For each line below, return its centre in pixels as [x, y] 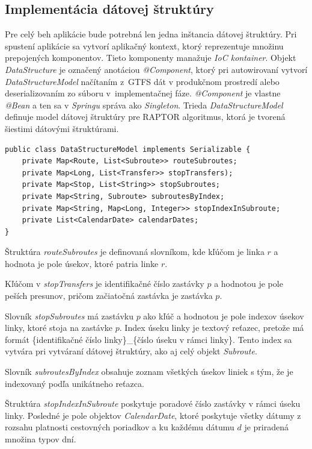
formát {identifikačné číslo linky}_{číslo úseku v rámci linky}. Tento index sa [148, 339]
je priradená [267, 427]
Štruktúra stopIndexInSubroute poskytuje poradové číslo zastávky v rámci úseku [153, 403]
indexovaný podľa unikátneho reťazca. [75, 383]
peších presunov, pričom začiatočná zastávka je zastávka [109, 296]
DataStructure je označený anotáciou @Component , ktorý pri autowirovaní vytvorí [156, 69]
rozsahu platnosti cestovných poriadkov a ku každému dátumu [120, 427]
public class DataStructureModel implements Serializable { [128, 149]
